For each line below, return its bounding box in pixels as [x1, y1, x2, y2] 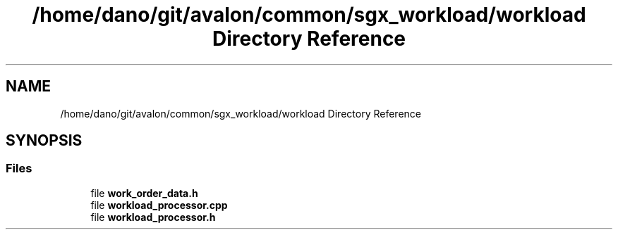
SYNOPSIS [6, 132, 83, 150]
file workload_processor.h [90, 210, 216, 223]
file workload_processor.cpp [90, 198, 228, 211]
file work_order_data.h [90, 186, 198, 199]
